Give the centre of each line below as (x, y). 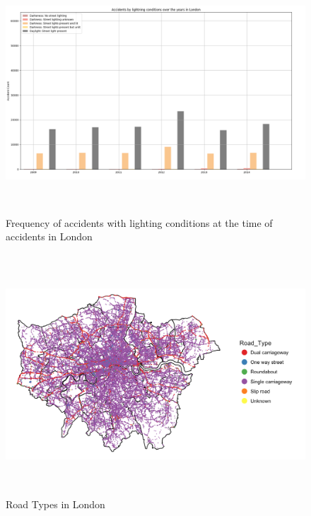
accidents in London (49, 236)
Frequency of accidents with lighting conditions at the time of (139, 222)
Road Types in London (55, 504)
